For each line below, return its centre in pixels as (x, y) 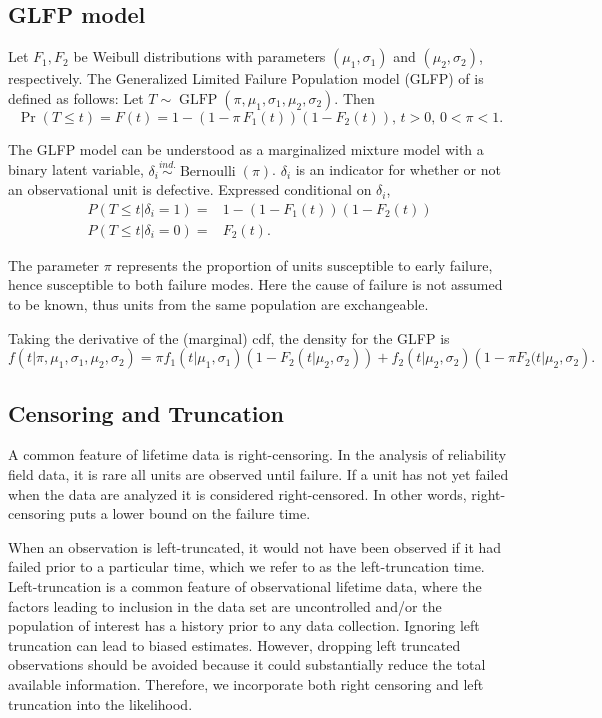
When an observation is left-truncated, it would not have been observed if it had (255, 546)
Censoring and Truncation (146, 412)
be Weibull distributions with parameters (199, 56)
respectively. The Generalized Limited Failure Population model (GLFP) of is (246, 78)
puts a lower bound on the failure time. (190, 513)
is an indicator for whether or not (398, 169)
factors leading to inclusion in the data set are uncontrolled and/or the (225, 605)
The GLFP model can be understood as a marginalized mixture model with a (246, 148)
